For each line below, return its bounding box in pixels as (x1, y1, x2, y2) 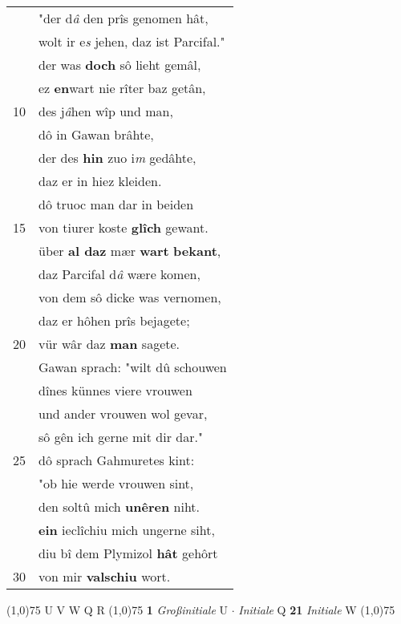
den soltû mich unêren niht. (38, 497, 200, 516)
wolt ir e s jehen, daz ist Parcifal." (38, 32, 225, 51)
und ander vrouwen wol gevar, (38, 404, 208, 423)
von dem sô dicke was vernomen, (38, 288, 221, 306)
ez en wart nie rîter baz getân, (38, 79, 206, 97)
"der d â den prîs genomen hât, (38, 9, 209, 27)
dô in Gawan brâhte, (38, 125, 154, 144)
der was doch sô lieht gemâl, (38, 55, 201, 74)
